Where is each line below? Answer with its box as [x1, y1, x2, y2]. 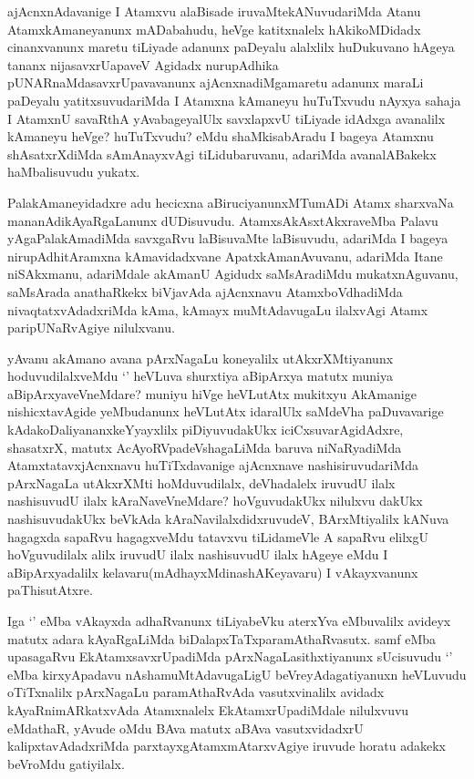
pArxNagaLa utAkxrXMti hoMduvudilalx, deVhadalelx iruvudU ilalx [7, 473, 396, 492]
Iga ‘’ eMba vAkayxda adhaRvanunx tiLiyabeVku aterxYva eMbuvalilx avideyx [7, 611, 451, 630]
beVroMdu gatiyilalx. [7, 753, 125, 773]
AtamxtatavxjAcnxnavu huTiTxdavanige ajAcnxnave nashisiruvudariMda [7, 456, 419, 475]
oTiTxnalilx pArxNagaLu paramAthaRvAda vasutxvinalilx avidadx [7, 682, 385, 702]
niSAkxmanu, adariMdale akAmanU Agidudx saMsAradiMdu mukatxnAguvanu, [7, 264, 459, 283]
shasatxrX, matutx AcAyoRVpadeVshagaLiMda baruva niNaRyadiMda [7, 437, 402, 456]
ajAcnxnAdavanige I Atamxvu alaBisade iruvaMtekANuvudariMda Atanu [7, 2, 421, 20]
